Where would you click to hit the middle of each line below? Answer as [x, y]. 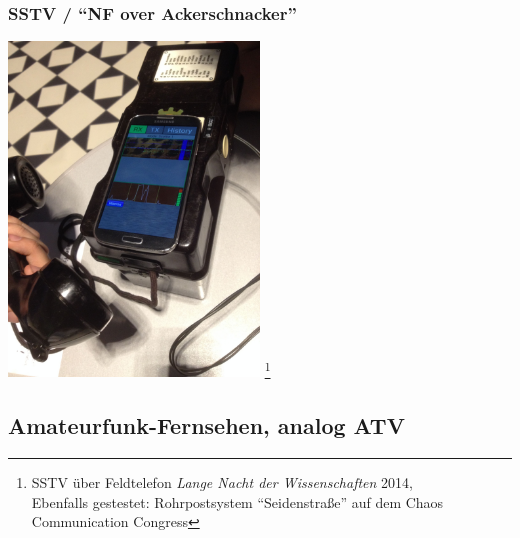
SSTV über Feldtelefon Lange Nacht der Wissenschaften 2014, [222, 482]
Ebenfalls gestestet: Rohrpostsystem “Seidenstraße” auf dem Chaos [237, 501]
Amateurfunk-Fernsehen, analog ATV [206, 425]
